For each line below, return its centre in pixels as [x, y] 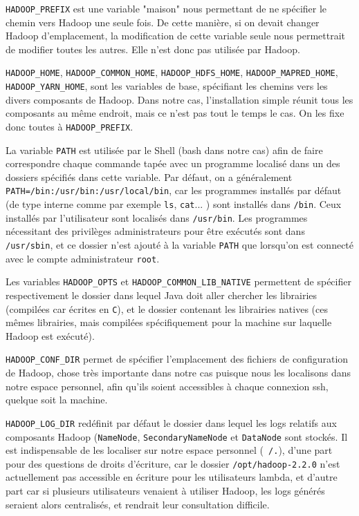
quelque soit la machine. [57, 400]
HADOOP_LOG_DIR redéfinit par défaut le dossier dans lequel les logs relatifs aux [171, 422]
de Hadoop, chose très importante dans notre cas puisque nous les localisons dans [178, 373]
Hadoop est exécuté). [50, 335]
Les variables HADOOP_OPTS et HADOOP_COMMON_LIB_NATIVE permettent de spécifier [178, 281]
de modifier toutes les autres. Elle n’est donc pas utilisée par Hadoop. [153, 49]
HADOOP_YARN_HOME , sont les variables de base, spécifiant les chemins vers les [167, 86]
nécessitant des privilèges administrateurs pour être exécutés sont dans [155, 231]
